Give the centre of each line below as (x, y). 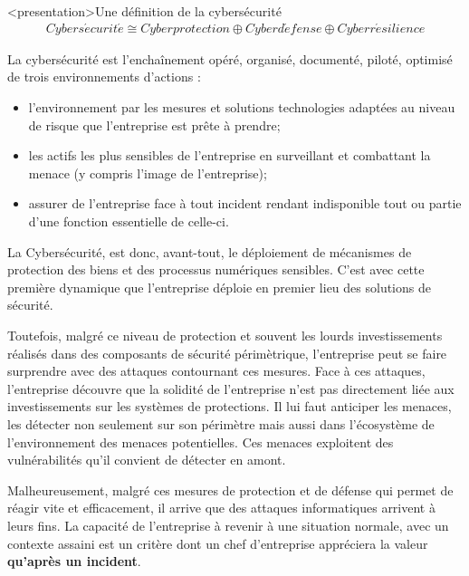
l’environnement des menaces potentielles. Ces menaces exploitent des (201, 442)
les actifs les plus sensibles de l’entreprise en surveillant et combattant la (230, 155)
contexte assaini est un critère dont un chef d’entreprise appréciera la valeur (218, 543)
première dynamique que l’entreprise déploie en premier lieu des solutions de (219, 287)
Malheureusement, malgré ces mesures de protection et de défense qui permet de (230, 490)
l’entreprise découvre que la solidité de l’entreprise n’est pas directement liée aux (231, 388)
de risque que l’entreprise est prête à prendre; (154, 125)
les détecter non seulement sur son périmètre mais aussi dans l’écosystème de (221, 423)
